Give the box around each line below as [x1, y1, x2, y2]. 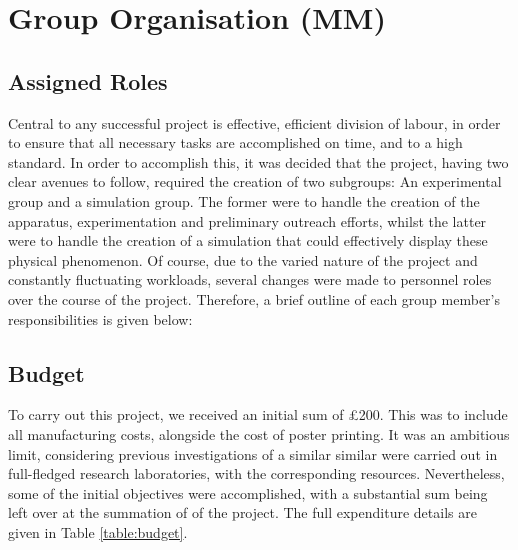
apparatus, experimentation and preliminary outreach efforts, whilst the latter [8, 210, 487, 231]
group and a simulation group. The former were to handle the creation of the [8, 190, 480, 211]
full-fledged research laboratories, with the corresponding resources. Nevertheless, [8, 463, 505, 484]
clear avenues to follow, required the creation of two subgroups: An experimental [8, 171, 502, 192]
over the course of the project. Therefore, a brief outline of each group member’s [8, 288, 500, 309]
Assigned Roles [8, 65, 168, 96]
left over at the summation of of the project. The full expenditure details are [8, 502, 477, 523]
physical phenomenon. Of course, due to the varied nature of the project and [8, 249, 478, 270]
